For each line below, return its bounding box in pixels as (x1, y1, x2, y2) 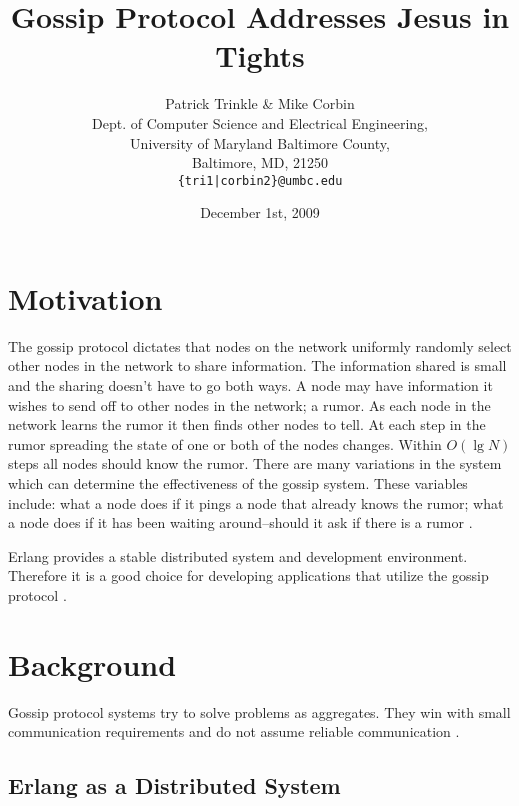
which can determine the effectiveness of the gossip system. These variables (8, 473, 468, 494)
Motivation (8, 277, 163, 318)
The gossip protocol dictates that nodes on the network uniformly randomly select (8, 335, 512, 356)
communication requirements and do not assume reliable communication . (8, 721, 460, 742)
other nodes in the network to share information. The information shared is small (8, 355, 507, 376)
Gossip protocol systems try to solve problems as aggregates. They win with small (8, 701, 511, 722)
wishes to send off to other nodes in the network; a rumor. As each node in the (8, 394, 491, 415)
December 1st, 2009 (200, 202, 320, 223)
